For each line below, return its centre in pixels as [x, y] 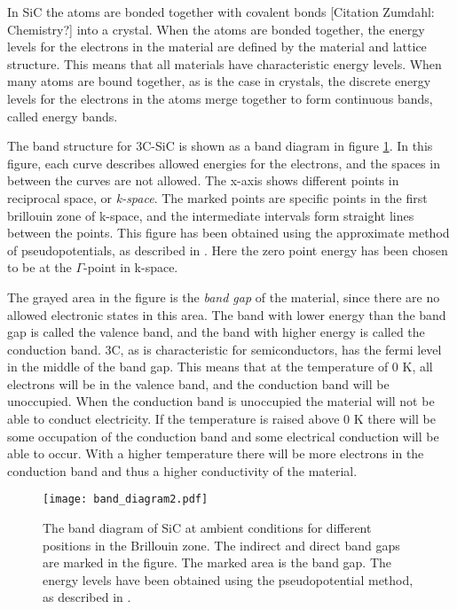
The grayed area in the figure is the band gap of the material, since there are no [224, 297]
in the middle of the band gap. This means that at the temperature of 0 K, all [220, 367]
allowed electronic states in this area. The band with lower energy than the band [227, 314]
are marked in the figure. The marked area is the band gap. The [217, 562]
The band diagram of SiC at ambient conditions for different [207, 528]
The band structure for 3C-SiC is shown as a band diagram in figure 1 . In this [220, 146]
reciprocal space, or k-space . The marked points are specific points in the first [217, 197]
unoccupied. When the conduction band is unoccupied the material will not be [221, 401]
